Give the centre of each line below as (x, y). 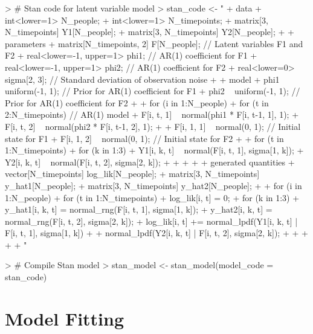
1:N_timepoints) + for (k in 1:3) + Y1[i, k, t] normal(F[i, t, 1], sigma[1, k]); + (154, 150)
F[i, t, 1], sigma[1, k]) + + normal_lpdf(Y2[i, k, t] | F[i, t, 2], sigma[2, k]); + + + (156, 233)
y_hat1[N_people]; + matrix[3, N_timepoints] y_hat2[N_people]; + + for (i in (153, 185)
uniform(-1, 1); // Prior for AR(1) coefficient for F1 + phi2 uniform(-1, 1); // (153, 91)
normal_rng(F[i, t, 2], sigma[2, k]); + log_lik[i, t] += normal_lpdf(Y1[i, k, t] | (151, 221)
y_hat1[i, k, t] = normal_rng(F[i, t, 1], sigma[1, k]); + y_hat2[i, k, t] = (139, 209)
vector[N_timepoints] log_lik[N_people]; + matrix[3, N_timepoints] (132, 174)
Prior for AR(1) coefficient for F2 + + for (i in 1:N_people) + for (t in (137, 102)
